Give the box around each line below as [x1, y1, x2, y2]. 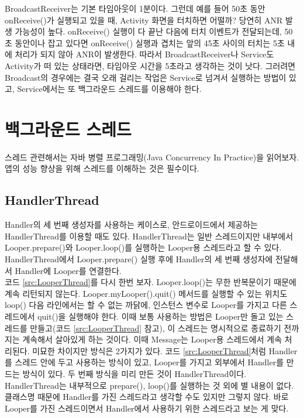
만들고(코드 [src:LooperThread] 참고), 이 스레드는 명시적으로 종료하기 [30, 321, 281, 334]
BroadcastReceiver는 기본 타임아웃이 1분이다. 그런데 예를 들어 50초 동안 [5, 2, 265, 14]
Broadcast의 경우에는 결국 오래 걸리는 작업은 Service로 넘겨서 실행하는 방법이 [5, 71, 286, 83]
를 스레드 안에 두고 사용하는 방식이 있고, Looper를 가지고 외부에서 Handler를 [5, 356, 284, 368]
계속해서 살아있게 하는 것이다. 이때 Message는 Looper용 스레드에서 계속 [22, 333, 282, 345]
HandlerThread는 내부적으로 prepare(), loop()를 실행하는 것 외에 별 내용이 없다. [5, 379, 294, 391]
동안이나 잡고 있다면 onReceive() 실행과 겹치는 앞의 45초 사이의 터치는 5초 [15, 36, 285, 49]
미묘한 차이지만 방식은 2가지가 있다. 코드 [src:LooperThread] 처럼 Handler [32, 344, 298, 357]
